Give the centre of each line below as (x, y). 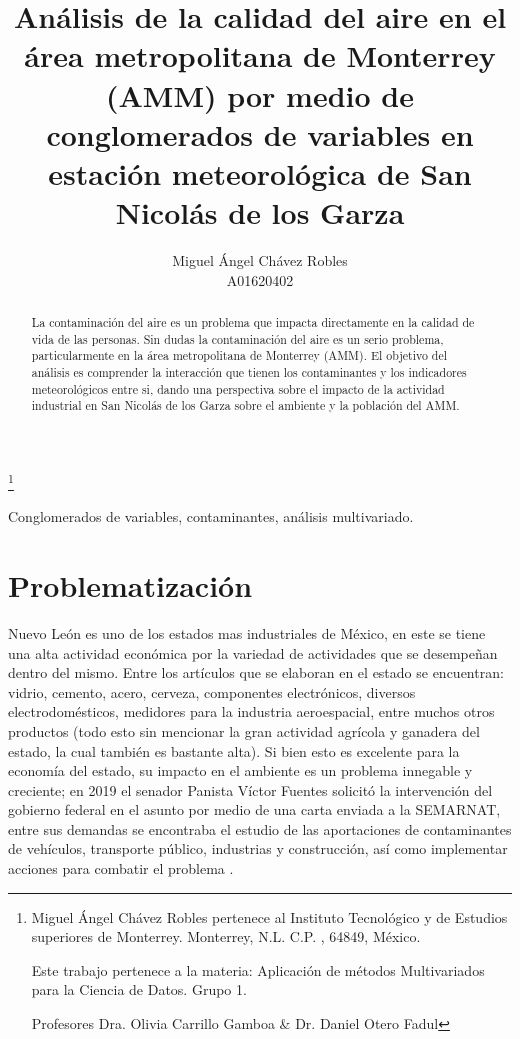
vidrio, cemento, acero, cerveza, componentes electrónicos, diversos (212, 691)
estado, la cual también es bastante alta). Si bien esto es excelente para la (234, 750)
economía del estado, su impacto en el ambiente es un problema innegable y (240, 770)
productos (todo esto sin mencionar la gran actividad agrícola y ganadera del (244, 730)
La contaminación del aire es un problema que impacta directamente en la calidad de (253, 322)
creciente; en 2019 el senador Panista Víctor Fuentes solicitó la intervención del (250, 789)
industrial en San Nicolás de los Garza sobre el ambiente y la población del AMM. (245, 405)
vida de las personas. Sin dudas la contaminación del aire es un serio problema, (237, 338)
